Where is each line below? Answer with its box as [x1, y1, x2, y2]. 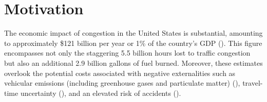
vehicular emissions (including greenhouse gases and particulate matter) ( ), [4, 78, 240, 88]
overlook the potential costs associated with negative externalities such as [4, 67, 236, 78]
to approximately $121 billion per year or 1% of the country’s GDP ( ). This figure [4, 37, 262, 48]
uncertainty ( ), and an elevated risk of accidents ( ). [20, 87, 181, 98]
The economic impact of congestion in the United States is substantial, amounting [4, 28, 263, 38]
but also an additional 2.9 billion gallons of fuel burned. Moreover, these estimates [4, 57, 263, 68]
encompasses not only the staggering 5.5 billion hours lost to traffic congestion [4, 47, 251, 58]
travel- [242, 78, 263, 88]
